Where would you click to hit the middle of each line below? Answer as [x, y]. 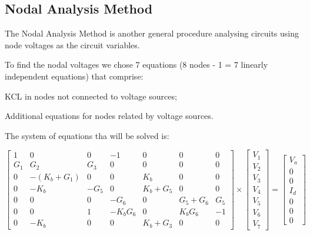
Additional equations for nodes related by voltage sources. [109, 116]
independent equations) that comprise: [74, 76]
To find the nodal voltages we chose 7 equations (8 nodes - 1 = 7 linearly [136, 64]
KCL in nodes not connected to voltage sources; [91, 96]
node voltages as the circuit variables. [72, 44]
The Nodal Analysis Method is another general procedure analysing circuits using [152, 33]
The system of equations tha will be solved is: [87, 135]
